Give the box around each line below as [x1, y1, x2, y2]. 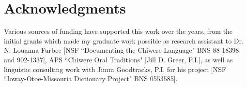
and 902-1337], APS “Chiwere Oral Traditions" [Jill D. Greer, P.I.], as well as [4, 54, 233, 64]
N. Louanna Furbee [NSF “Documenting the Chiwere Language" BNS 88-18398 [4, 45, 239, 55]
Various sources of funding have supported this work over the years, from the [4, 26, 233, 36]
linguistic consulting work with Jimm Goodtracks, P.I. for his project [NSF [4, 64, 226, 74]
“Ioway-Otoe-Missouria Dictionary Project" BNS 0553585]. [4, 73, 178, 84]
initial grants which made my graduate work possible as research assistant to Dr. [4, 35, 244, 45]
